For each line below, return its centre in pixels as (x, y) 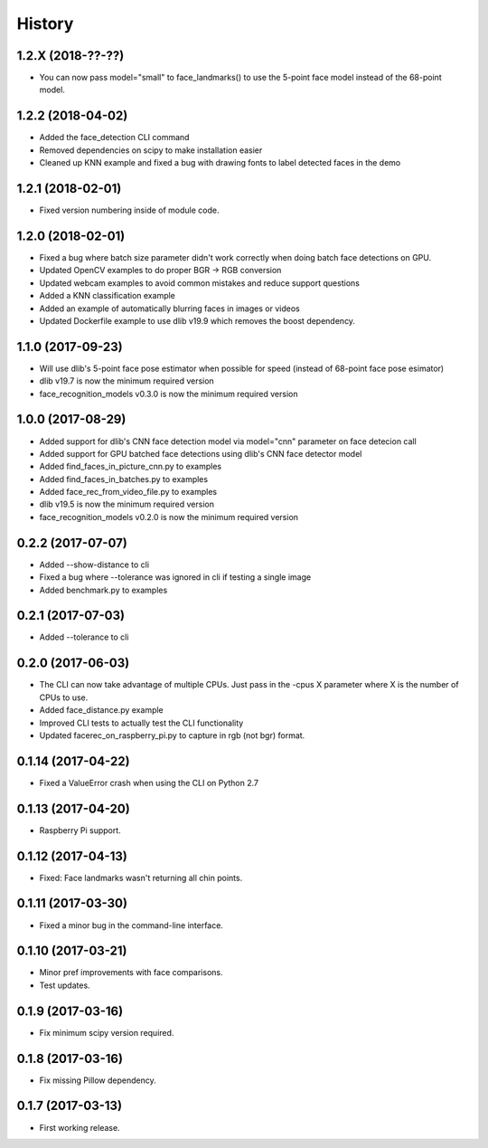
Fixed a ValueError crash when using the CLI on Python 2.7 (149, 783)
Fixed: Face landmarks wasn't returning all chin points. (141, 878)
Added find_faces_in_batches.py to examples (123, 479)
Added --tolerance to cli (84, 637)
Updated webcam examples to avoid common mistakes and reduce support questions (200, 283)
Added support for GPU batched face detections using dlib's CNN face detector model (201, 453)
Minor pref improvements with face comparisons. (131, 972)
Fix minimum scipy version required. (107, 1032)
